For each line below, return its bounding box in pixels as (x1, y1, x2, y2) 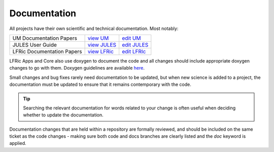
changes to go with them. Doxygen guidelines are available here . (9, 65, 145, 71)
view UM (87, 35, 109, 42)
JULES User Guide (12, 41, 57, 48)
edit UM (122, 35, 141, 42)
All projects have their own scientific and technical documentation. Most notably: (9, 25, 179, 32)
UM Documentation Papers (12, 35, 77, 42)
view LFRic (87, 48, 114, 55)
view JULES (87, 41, 117, 48)
